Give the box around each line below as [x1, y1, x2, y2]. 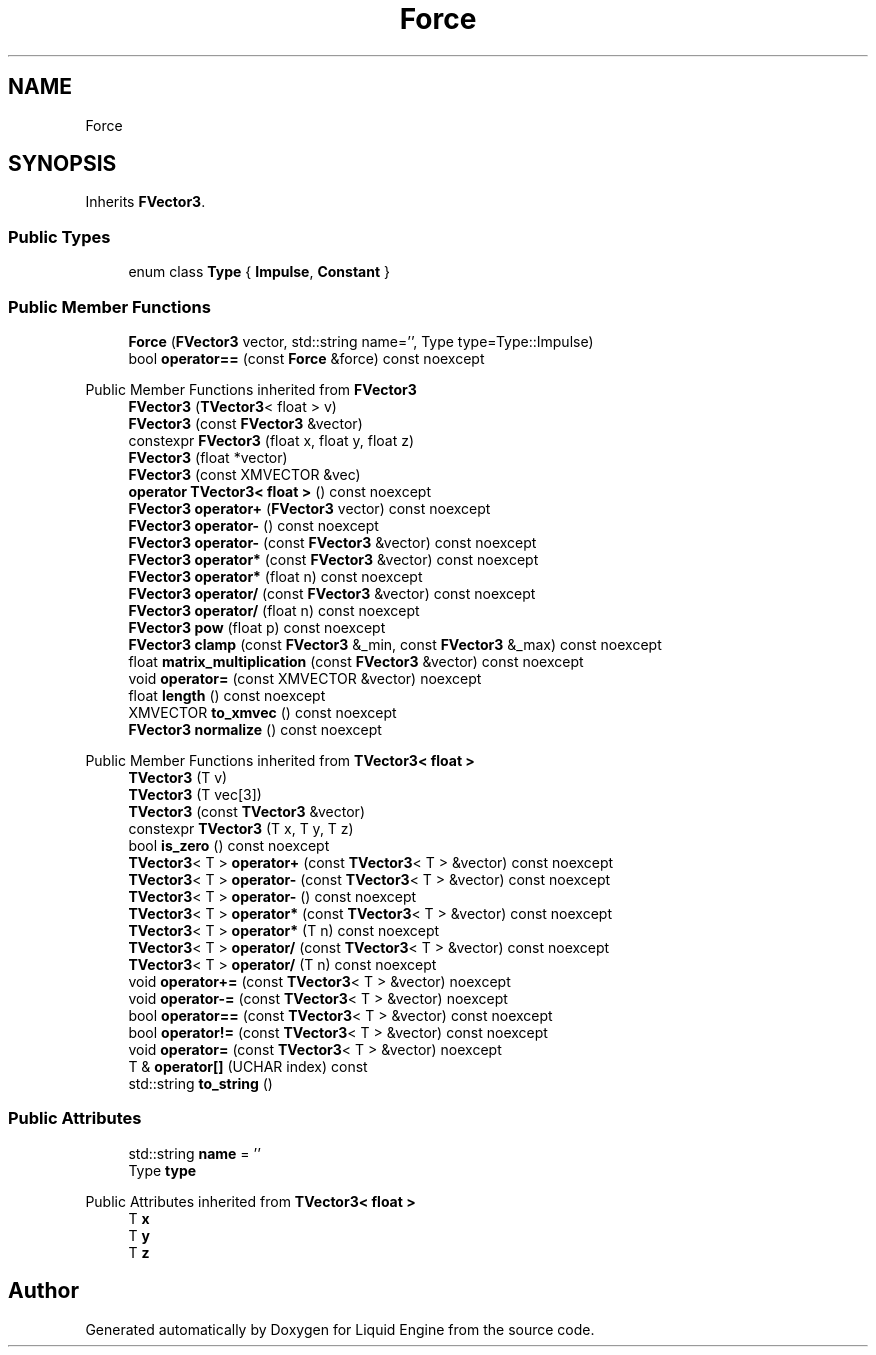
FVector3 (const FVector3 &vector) [128, 414, 363, 432]
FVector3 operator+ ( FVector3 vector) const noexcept [128, 499, 491, 517]
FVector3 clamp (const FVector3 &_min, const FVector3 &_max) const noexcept [128, 635, 662, 653]
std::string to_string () [128, 1074, 273, 1092]
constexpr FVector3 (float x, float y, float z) [128, 431, 415, 449]
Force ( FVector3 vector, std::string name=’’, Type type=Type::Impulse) [128, 332, 594, 350]
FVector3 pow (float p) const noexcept [128, 618, 386, 636]
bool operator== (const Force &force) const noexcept [128, 349, 485, 367]
